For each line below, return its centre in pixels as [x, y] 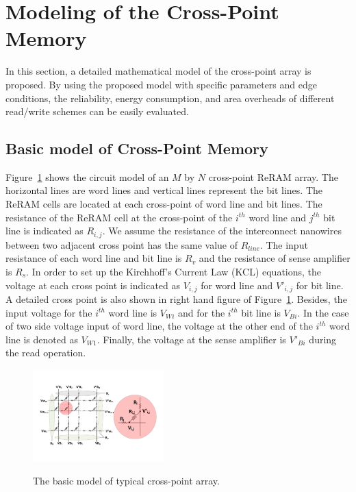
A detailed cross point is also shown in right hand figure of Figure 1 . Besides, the [176, 298]
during [323, 339]
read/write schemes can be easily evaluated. [97, 111]
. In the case [323, 312]
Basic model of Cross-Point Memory [137, 148]
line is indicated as [44, 231]
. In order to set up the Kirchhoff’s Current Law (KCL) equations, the [174, 271]
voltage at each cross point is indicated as [93, 285]
